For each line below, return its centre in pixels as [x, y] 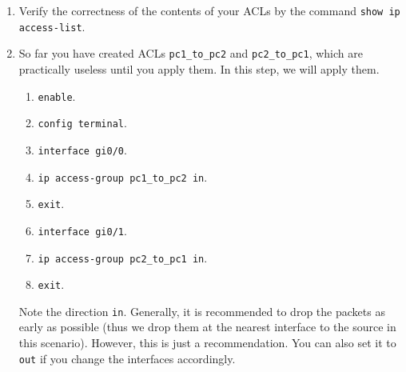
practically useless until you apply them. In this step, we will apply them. [199, 68]
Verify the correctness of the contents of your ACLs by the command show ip [209, 10]
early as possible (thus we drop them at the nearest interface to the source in [207, 327]
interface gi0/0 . [82, 149]
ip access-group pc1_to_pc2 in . [123, 176]
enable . [57, 96]
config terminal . [82, 123]
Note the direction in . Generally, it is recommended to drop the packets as [202, 311]
